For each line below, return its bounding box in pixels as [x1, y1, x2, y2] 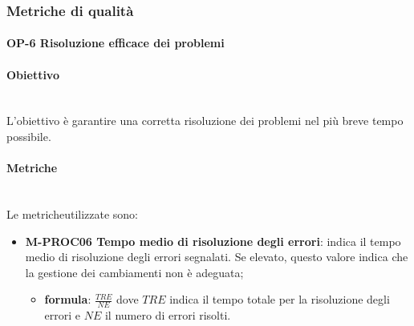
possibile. [6, 128, 51, 145]
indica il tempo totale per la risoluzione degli [169, 291, 390, 308]
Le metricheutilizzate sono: [6, 206, 139, 222]
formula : [44, 291, 91, 308]
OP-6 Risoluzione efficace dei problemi [6, 34, 225, 51]
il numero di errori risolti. [104, 307, 231, 324]
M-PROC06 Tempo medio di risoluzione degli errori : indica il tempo [25, 232, 401, 249]
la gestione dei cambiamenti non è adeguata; [25, 264, 244, 280]
